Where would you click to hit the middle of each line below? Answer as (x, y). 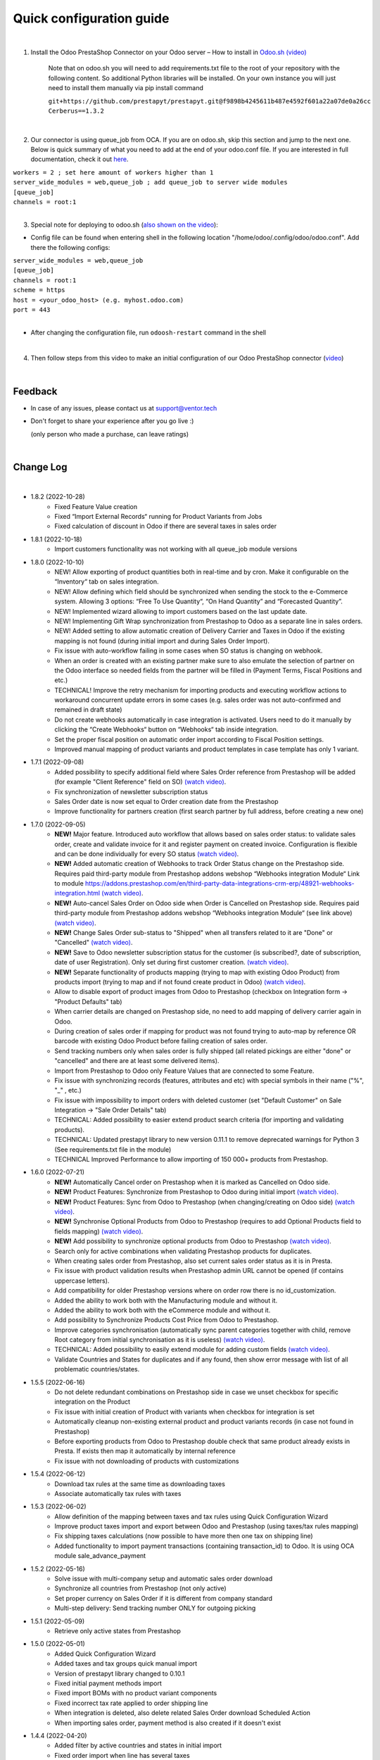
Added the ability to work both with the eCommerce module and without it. (163, 1310)
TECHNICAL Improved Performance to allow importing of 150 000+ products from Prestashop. (191, 1159)
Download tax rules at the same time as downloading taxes (140, 1484)
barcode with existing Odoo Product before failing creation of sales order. (161, 1041)
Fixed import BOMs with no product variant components (136, 1693)
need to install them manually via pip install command (126, 88)
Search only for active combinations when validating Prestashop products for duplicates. (183, 1251)
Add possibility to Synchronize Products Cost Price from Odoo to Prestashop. (167, 1320)
